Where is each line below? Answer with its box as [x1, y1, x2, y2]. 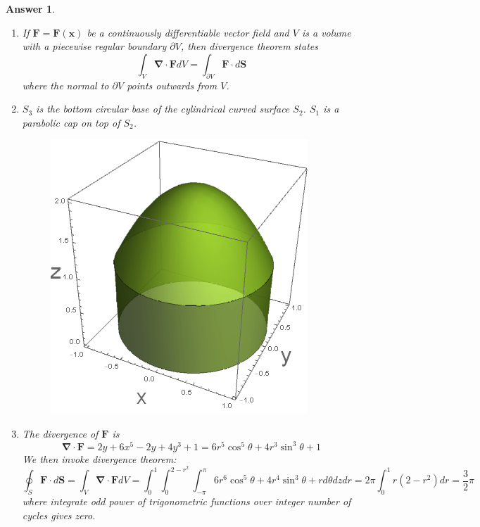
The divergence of [22, 426, 99, 440]
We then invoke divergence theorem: [22, 451, 177, 466]
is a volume [301, 25, 351, 39]
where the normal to [22, 77, 109, 92]
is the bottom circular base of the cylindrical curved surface [36, 101, 290, 116]
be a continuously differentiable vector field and [87, 25, 289, 39]
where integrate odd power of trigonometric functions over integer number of [22, 494, 351, 509]
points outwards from [127, 77, 217, 92]
